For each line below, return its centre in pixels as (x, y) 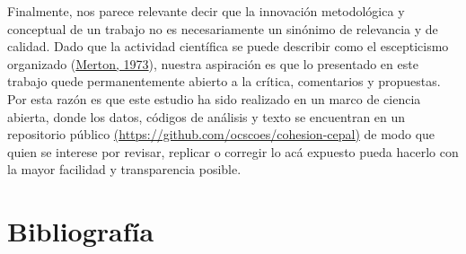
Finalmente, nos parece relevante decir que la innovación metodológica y (206, 11)
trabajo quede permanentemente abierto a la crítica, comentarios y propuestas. (224, 81)
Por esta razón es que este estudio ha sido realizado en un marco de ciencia (214, 98)
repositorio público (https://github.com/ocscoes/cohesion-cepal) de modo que (221, 134)
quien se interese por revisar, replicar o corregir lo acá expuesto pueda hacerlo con (233, 151)
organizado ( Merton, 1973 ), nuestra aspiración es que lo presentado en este (213, 63)
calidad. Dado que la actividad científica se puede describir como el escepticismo (228, 46)
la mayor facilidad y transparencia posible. (124, 169)
